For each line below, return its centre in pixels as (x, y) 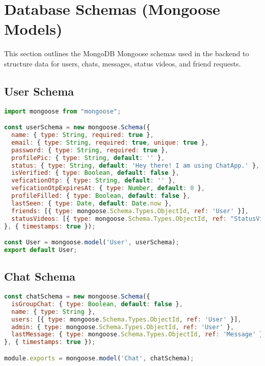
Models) (33, 29)
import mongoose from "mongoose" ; (63, 111)
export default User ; (41, 250)
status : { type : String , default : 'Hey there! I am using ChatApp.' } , (136, 165)
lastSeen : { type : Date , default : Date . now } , (92, 203)
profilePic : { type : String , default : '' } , (88, 158)
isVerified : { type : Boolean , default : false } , (95, 173)
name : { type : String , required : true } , (83, 135)
